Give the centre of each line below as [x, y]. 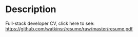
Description [31, 9]
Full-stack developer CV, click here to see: [50, 23]
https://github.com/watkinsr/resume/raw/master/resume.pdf [69, 28]
